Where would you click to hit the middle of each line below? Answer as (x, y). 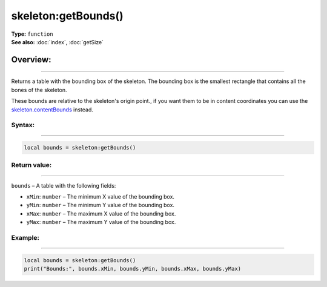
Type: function (32, 34)
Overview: (31, 60)
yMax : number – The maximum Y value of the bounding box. (101, 222)
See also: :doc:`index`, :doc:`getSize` (58, 42)
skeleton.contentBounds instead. (52, 110)
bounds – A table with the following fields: (64, 185)
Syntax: (23, 125)
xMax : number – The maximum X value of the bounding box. (101, 213)
